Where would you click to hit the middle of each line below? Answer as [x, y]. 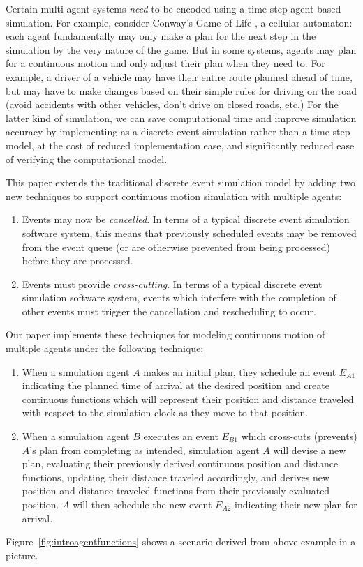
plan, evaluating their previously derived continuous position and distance [180, 463]
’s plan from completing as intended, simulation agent [145, 449]
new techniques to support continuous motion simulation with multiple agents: [174, 196]
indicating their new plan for [296, 504]
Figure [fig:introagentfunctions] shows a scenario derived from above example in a [181, 542]
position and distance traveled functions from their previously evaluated [176, 491]
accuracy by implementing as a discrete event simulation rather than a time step [178, 131]
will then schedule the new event [142, 504]
